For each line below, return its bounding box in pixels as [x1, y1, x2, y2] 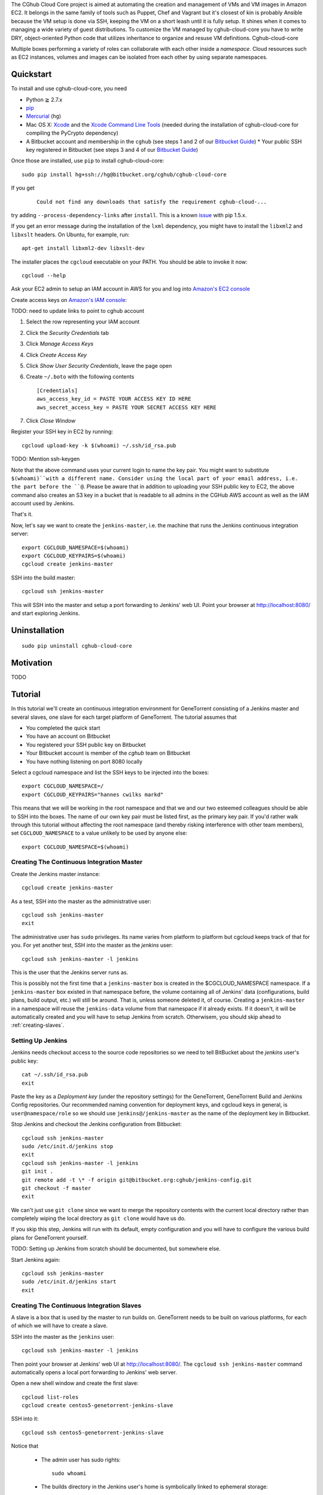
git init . [22, 1168, 54, 1175]
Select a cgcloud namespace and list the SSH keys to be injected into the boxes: [11, 768, 209, 776]
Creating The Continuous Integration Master [11, 858, 143, 867]
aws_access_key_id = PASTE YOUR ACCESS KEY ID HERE [36, 395, 191, 402]
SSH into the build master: [11, 574, 76, 581]
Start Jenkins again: [11, 1256, 60, 1263]
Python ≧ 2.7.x [26, 96, 63, 103]
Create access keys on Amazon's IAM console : [11, 296, 127, 303]
